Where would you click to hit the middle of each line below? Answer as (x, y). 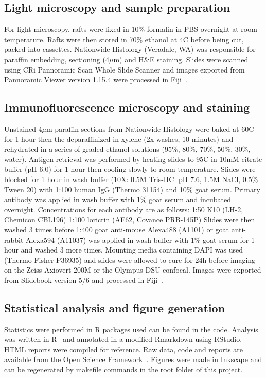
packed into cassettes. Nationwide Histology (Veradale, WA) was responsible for (130, 49)
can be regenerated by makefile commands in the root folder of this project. (123, 370)
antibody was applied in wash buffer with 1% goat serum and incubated (118, 199)
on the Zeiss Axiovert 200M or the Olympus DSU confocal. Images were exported (133, 270)
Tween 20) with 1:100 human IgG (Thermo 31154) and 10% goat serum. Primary (132, 189)
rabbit (14, 239)
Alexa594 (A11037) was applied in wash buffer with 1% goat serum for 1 (140, 239)
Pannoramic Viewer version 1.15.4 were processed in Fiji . (96, 79)
